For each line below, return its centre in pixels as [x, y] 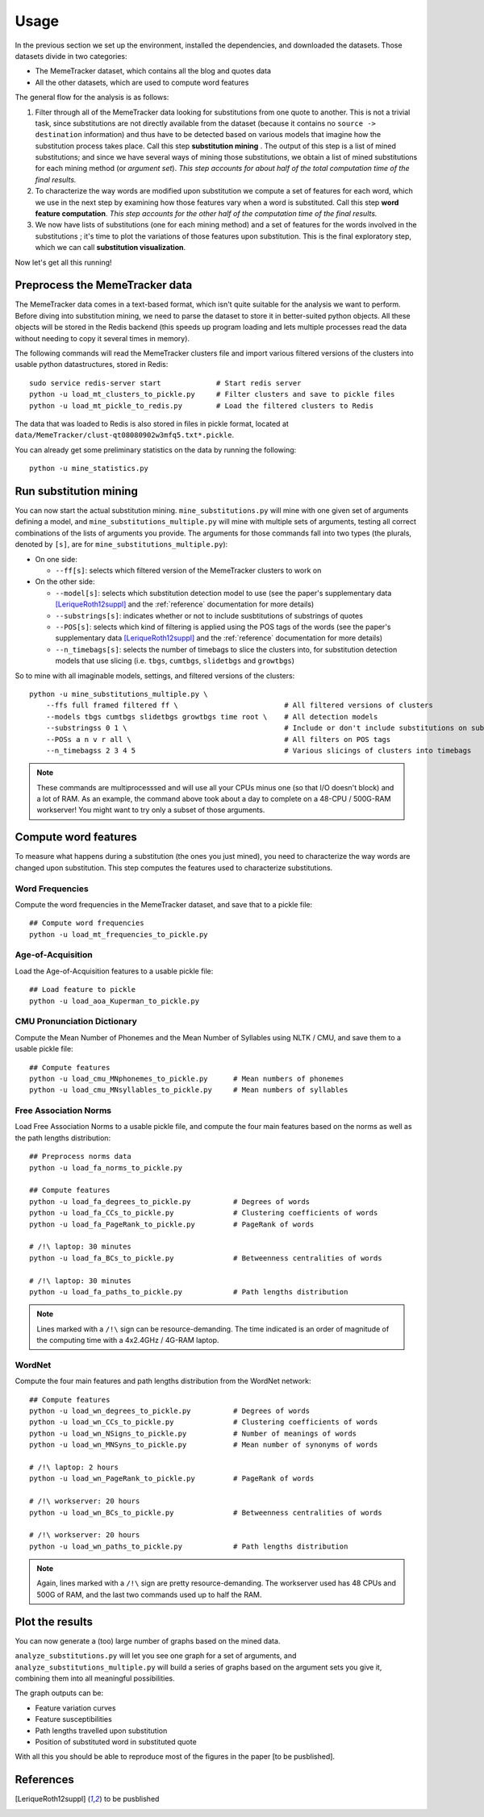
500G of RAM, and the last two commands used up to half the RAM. [149, 1594]
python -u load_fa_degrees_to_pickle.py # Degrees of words [170, 1201]
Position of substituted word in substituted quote [116, 1741]
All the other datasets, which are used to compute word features [142, 82]
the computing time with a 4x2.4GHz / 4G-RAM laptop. [128, 1340]
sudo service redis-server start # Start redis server [165, 383]
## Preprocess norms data [81, 1156]
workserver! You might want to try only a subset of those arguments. [151, 810]
